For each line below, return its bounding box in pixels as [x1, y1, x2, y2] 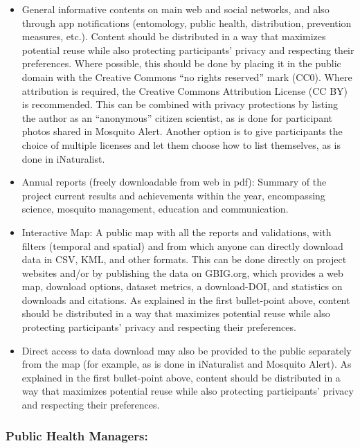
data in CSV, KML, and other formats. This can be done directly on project [21, 252, 347, 267]
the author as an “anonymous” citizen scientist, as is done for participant [21, 110, 332, 125]
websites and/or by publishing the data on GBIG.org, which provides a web [21, 265, 343, 280]
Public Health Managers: [6, 427, 148, 444]
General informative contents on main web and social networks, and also [21, 2, 330, 16]
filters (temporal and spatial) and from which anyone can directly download [21, 238, 343, 253]
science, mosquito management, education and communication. [21, 201, 289, 216]
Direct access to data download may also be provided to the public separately [21, 343, 352, 357]
